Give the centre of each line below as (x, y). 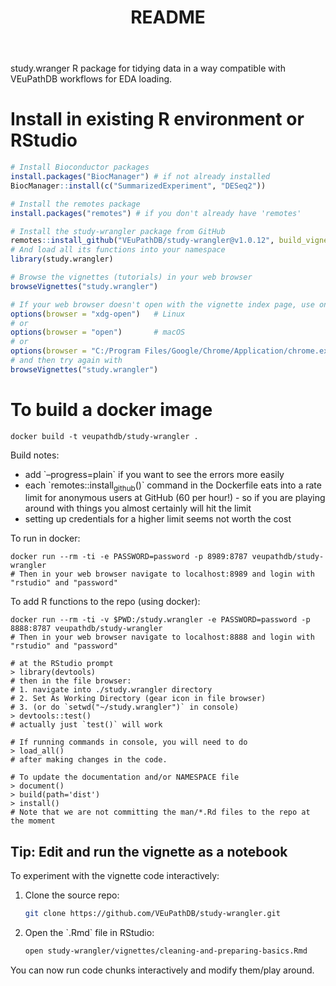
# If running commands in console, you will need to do (129, 742)
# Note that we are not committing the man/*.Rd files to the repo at (160, 812)
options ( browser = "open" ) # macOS (98, 332)
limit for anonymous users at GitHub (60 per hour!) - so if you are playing (175, 498)
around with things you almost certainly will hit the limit (138, 508)
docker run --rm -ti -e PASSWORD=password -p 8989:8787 (129, 557)
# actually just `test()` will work (86, 725)
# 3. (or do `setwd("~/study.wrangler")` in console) (125, 707)
